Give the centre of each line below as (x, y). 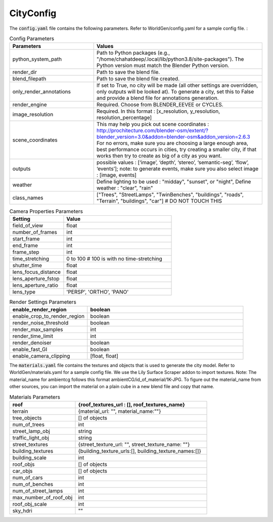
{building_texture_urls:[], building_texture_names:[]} (140, 451)
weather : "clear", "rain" (125, 188)
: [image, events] (116, 175)
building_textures (33, 451)
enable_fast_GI (30, 350)
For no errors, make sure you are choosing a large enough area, (172, 143)
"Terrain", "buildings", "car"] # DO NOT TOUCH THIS (159, 201)
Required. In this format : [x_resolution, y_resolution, (158, 111)
